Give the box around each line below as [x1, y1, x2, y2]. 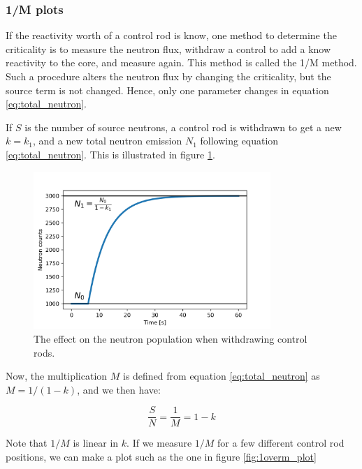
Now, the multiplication [6, 368, 108, 383]
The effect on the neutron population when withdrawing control [34, 332, 307, 346]
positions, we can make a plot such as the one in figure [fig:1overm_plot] [6, 449, 317, 464]
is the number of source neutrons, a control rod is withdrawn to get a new [24, 119, 342, 134]
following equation [200, 133, 279, 148]
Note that [6, 435, 48, 450]
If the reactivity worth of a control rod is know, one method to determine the [6, 28, 337, 43]
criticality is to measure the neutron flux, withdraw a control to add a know [6, 41, 331, 56]
